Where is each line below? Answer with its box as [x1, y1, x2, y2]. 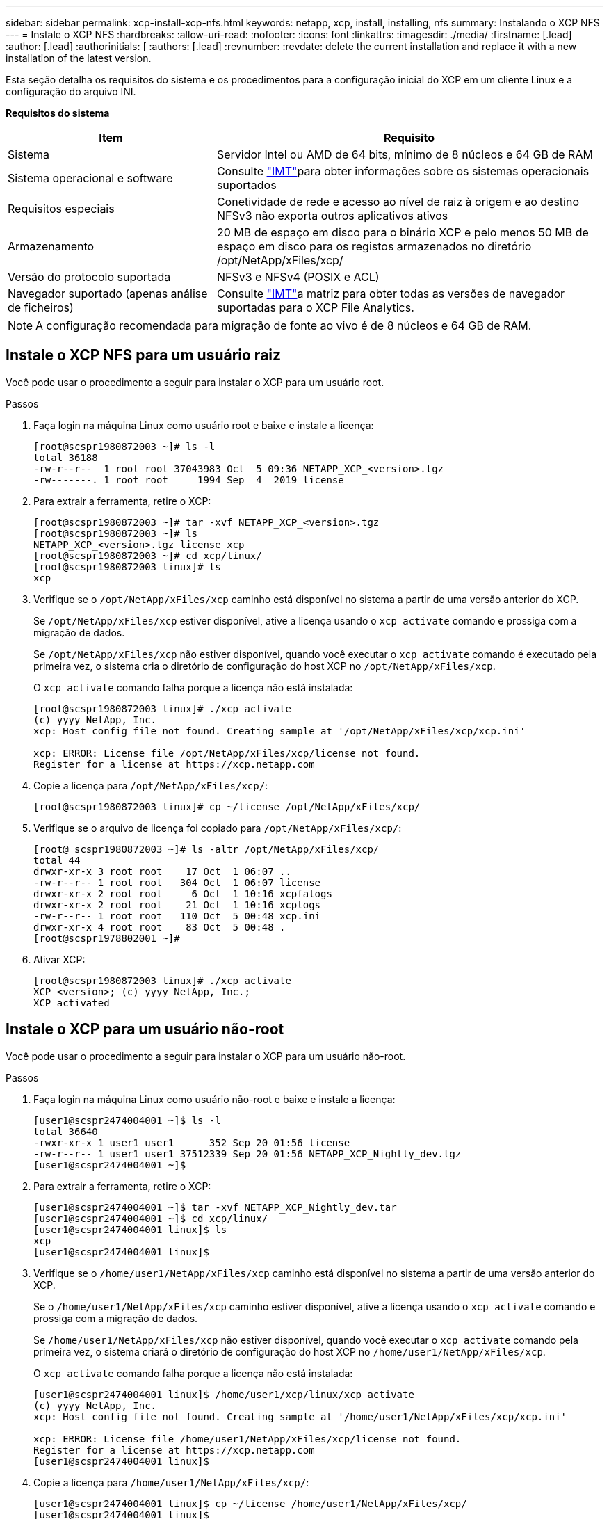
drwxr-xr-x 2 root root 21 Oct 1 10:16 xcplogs [33, 899, 321, 910]
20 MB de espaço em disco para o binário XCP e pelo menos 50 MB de [216, 225, 589, 239]
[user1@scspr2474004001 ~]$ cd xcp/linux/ [33, 1212, 268, 1224]
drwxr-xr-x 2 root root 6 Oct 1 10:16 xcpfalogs [33, 887, 332, 899]
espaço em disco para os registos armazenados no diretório [216, 239, 532, 253]
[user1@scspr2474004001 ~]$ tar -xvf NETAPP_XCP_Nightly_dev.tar [33, 1201, 397, 1213]
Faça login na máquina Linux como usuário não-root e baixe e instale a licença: [33, 1093, 396, 1105]
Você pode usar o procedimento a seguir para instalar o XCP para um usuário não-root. [6, 1050, 406, 1062]
